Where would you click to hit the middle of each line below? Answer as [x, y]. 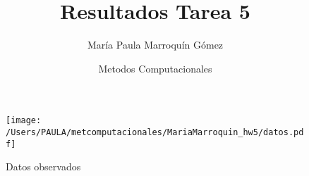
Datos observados [43, 166]
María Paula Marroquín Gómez [155, 45]
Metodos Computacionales [155, 68]
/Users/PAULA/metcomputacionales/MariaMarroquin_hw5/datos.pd [155, 132]
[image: [24, 121]
